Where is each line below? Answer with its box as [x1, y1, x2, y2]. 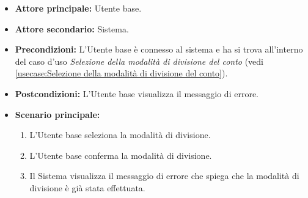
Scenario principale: [15, 108, 100, 120]
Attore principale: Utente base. [15, 2, 142, 14]
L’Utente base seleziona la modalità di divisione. [29, 128, 211, 141]
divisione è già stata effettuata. [29, 181, 145, 194]
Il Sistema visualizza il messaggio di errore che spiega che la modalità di [29, 169, 299, 182]
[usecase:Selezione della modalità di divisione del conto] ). [15, 67, 228, 79]
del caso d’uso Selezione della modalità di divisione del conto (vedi [15, 54, 264, 67]
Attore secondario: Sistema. [15, 22, 129, 35]
